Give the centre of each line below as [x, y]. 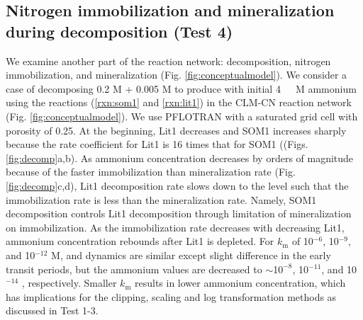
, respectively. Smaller [69, 283]
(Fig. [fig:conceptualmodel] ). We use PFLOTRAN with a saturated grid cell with [182, 116]
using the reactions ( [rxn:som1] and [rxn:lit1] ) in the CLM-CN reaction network [179, 102]
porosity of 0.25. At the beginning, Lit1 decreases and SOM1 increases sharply [176, 130]
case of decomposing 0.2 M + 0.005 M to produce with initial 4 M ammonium [181, 88]
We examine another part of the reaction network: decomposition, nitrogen [168, 61]
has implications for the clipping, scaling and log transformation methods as [171, 296]
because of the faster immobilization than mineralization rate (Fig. [151, 172]
